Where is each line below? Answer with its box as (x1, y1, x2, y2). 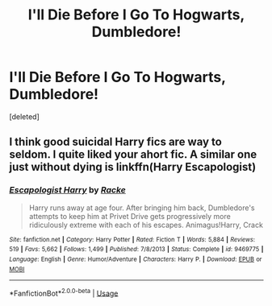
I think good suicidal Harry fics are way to (9, 135, 223, 149)
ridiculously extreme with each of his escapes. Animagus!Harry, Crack (28, 220, 263, 229)
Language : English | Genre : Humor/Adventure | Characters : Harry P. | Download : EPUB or (9, 255, 262, 263)
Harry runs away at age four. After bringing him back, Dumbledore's (28, 203, 255, 213)
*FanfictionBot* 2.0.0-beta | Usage (9, 287, 119, 298)
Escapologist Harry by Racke (9, 184, 126, 196)
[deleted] (9, 111, 40, 122)
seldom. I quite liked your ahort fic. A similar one (9, 147, 257, 162)
